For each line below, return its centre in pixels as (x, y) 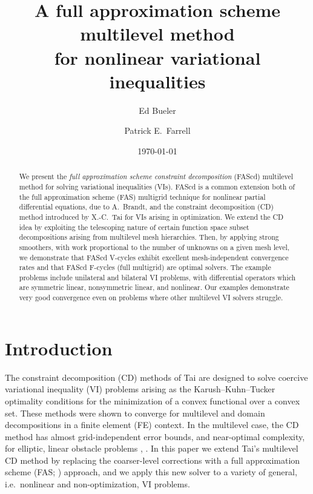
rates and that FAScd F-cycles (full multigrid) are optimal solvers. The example (145, 267)
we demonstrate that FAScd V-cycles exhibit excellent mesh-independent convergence (154, 257)
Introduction (59, 348)
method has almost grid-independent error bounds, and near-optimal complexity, (155, 436)
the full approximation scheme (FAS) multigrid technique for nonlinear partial (142, 196)
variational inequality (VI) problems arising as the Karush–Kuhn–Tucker (140, 389)
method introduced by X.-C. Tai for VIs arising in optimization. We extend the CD (151, 216)
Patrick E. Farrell (157, 130)
